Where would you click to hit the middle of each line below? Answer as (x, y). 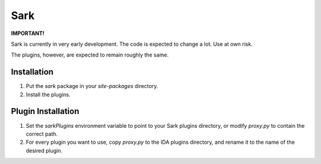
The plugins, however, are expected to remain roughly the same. (90, 55)
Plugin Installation (45, 111)
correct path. (42, 134)
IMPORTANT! (28, 33)
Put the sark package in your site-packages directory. (92, 86)
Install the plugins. (48, 94)
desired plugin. (44, 150)
